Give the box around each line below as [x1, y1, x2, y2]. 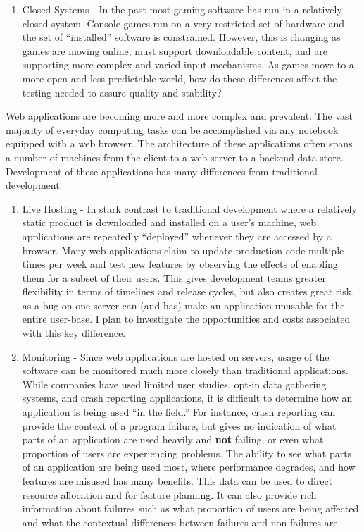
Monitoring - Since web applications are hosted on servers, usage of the [22, 349, 330, 364]
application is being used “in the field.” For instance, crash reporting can [22, 404, 336, 419]
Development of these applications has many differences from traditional [6, 163, 318, 178]
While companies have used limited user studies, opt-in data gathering [22, 376, 327, 391]
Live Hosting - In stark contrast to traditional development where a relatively [22, 201, 357, 216]
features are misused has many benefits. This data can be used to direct [22, 474, 333, 488]
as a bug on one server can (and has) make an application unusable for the [22, 297, 345, 312]
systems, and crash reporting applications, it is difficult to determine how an [22, 390, 353, 405]
